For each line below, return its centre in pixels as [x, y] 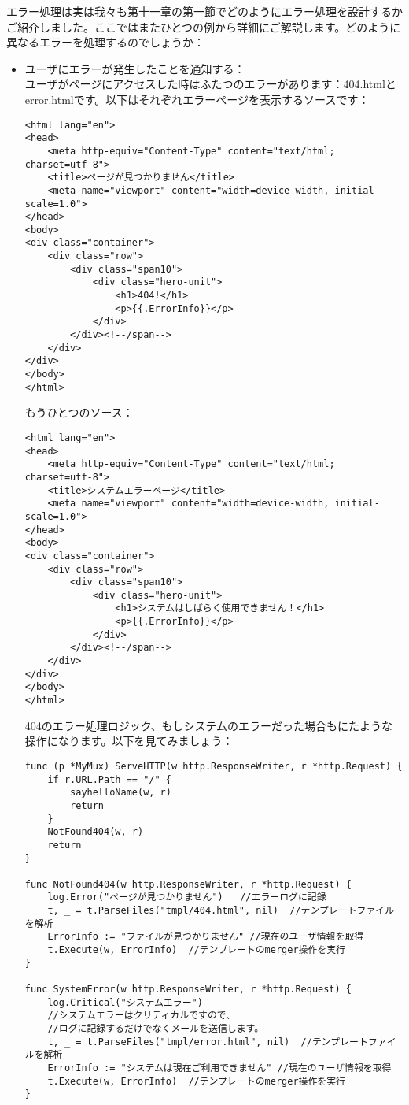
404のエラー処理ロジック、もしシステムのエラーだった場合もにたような [209, 725]
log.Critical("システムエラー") [125, 1002]
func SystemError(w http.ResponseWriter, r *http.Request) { [188, 990]
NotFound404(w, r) [96, 832]
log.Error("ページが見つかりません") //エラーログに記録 [187, 897]
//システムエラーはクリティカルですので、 [142, 1016]
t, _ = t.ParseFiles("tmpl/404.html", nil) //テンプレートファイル [221, 911]
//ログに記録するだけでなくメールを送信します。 [156, 1029]
